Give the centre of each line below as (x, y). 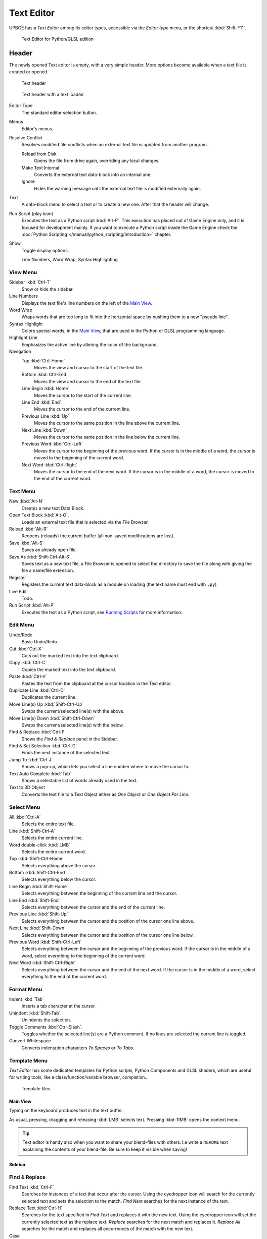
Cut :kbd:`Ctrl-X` (26, 649)
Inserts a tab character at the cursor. (59, 1006)
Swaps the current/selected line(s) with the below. (73, 725)
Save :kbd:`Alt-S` (26, 543)
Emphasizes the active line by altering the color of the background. (90, 344)
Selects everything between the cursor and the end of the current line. (93, 907)
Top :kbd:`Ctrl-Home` (43, 361)
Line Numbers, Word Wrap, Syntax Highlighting (70, 260)
